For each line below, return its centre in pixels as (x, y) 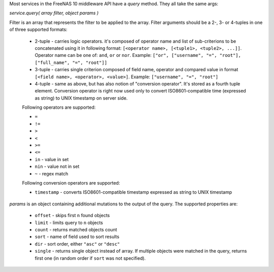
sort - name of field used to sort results (77, 237)
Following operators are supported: (59, 107)
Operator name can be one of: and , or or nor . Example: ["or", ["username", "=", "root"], (138, 55)
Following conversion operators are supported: (71, 183)
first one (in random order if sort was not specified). (90, 258)
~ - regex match (52, 173)
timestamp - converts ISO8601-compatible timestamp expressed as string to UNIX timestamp (133, 192)
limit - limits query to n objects (69, 222)
